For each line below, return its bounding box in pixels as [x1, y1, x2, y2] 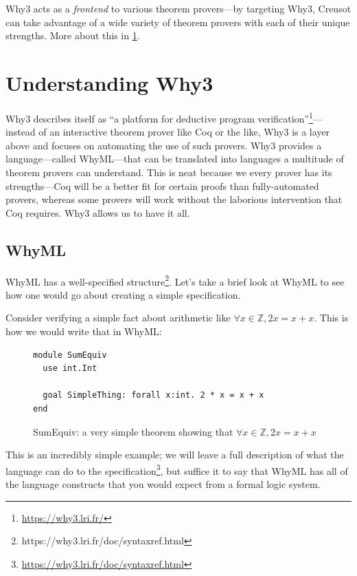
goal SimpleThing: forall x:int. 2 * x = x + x [43, 390, 264, 401]
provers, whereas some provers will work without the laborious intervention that [5, 192, 343, 206]
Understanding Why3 [5, 68, 214, 96]
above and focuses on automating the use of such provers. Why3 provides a [5, 138, 322, 152]
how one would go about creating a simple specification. [5, 287, 241, 301]
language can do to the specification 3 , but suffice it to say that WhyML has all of [5, 461, 348, 478]
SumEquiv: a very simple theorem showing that [33, 424, 233, 438]
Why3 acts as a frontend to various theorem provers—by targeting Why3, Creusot [5, 1, 352, 15]
